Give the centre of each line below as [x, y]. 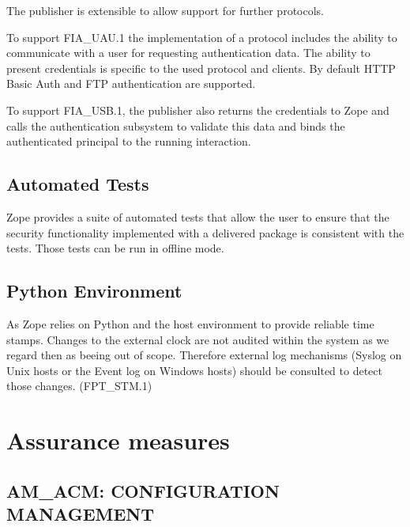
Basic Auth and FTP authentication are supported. [131, 83]
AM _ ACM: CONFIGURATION [143, 490]
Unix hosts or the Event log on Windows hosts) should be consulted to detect [194, 370]
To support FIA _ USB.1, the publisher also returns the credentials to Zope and [198, 110]
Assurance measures [118, 440]
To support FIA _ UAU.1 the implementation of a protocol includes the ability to [202, 37]
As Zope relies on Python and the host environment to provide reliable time [190, 323]
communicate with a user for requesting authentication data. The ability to [188, 53]
